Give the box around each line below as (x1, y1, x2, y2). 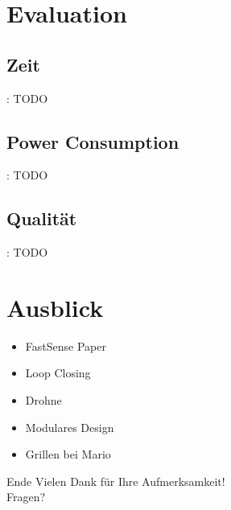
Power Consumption (6, 129, 179, 154)
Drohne (25, 392, 62, 409)
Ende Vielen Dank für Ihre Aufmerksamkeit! (6, 472, 225, 489)
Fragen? (6, 488, 46, 505)
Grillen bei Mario (25, 446, 111, 463)
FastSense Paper (25, 337, 106, 354)
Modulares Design (25, 418, 114, 435)
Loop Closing (25, 364, 91, 381)
